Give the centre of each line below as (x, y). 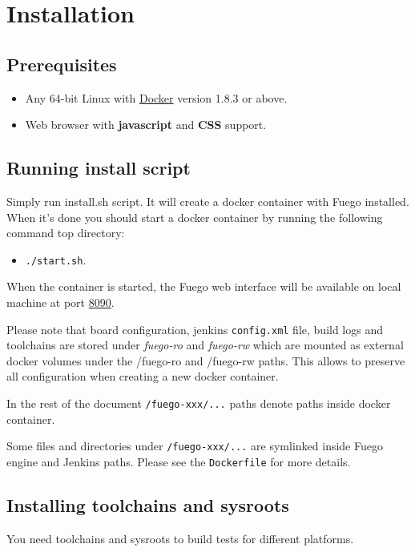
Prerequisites (62, 64)
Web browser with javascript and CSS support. (146, 125)
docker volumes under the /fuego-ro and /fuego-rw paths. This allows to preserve (206, 360)
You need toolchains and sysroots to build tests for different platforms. (180, 538)
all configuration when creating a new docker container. (143, 376)
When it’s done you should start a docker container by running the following (195, 217)
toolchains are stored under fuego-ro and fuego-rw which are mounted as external (205, 345)
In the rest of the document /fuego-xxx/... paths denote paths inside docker (199, 403)
